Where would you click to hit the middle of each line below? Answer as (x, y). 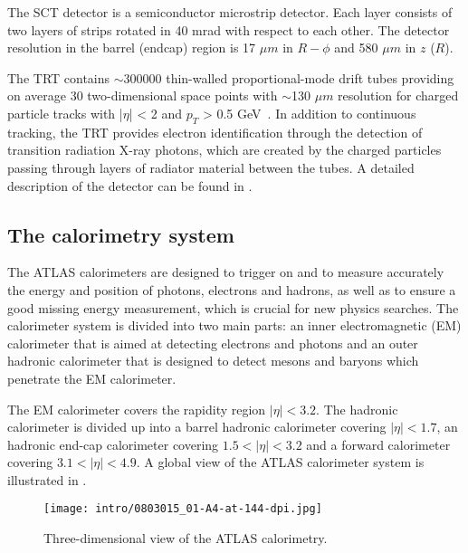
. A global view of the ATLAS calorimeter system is (280, 462)
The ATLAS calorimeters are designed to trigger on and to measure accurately (226, 272)
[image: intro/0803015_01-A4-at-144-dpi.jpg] (183, 509)
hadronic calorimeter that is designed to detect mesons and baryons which (213, 361)
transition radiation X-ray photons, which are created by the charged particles (224, 150)
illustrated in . (47, 479)
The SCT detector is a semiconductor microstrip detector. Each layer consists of (230, 12)
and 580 (356, 48)
